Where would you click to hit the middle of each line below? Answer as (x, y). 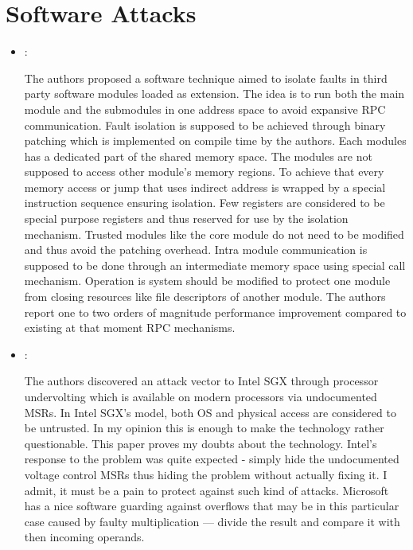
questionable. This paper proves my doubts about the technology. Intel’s (201, 443)
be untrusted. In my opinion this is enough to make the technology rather (204, 428)
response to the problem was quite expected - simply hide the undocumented (212, 459)
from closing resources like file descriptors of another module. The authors (205, 296)
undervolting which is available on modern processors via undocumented (201, 396)
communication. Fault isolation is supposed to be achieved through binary (205, 125)
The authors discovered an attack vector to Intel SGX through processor (201, 381)
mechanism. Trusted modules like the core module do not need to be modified (214, 234)
